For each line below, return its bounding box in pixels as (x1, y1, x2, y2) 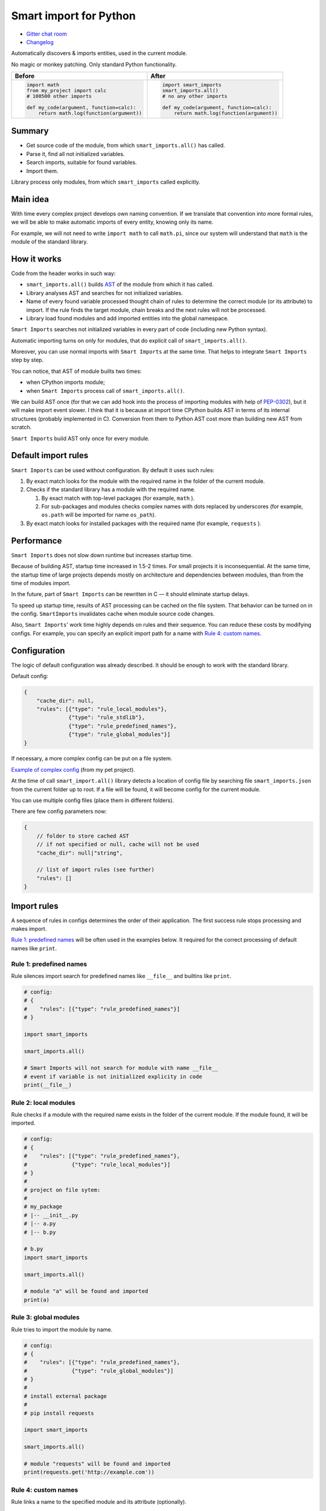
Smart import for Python (11, 9, 136, 22)
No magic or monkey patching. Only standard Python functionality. (11, 60, 177, 68)
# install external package (24, 1393, 107, 1399)
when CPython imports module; (26, 378, 105, 386)
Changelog (26, 38, 54, 45)
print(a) (24, 1296, 50, 1303)
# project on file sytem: (24, 1186, 101, 1193)
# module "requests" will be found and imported (24, 1460, 171, 1467)
